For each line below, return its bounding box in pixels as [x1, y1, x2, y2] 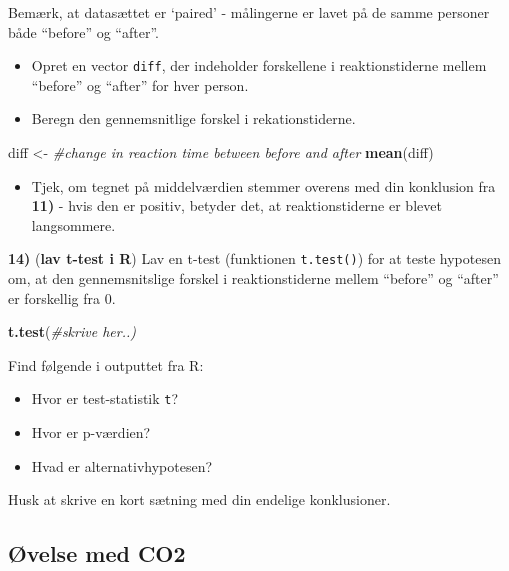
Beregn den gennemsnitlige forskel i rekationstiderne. [31, 108, 356, 129]
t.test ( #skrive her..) [8, 321, 136, 342]
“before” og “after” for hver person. [31, 74, 249, 95]
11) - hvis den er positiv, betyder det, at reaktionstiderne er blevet [31, 195, 442, 216]
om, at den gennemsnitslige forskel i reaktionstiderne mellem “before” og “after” [8, 268, 499, 289]
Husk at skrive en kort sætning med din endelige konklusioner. [8, 489, 391, 510]
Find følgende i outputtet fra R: [8, 354, 204, 375]
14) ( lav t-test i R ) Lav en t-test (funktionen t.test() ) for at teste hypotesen [8, 248, 501, 269]
